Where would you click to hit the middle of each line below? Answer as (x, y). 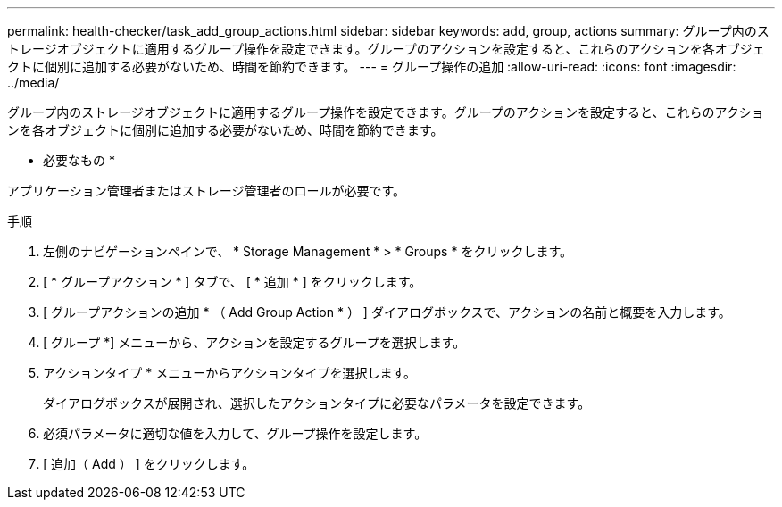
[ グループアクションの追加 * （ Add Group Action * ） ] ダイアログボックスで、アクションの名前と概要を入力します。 (387, 312)
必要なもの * (79, 160)
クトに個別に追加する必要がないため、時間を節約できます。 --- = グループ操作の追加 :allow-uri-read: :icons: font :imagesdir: (372, 66)
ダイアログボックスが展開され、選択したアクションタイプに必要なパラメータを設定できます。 (317, 403)
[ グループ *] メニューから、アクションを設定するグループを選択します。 (254, 342)
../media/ (33, 83)
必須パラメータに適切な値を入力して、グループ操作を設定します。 (235, 433)
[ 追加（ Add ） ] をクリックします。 (149, 464)
